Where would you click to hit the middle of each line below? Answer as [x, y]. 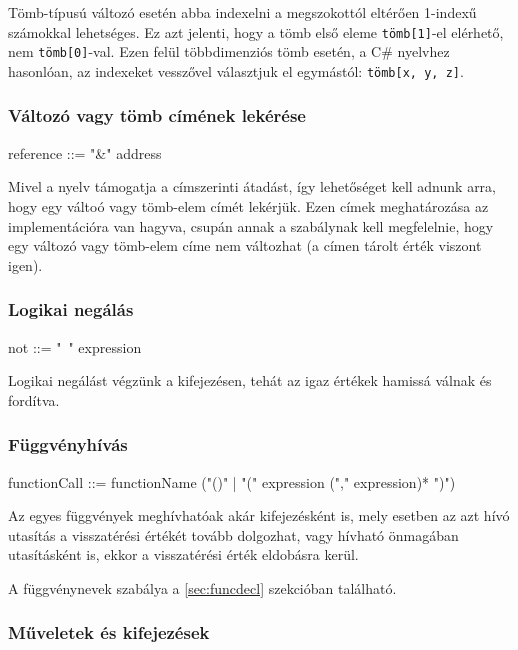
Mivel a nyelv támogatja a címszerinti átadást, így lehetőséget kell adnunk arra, [252, 186]
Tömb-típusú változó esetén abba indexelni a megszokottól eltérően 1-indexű [242, 12]
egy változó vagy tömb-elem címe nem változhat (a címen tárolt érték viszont [245, 245]
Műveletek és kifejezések [109, 632]
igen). [25, 264]
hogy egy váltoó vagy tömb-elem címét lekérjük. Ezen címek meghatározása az [248, 205]
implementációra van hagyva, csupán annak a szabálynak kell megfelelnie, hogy [251, 225]
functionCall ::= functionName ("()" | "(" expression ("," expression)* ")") [232, 481]
